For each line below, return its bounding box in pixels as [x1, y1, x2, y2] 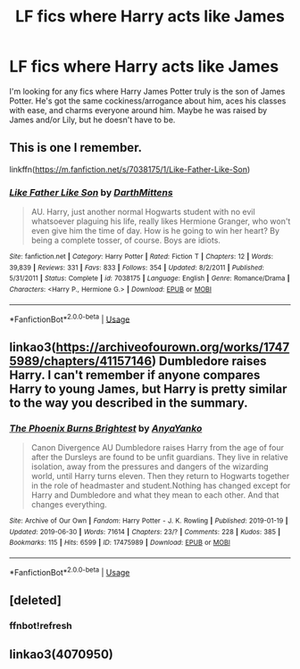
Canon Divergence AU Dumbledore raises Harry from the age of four [30, 442, 284, 453]
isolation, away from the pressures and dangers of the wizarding [30, 461, 270, 472]
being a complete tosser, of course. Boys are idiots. [30, 235, 221, 246]
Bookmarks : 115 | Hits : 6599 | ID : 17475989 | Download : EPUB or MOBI [9, 538, 230, 548]
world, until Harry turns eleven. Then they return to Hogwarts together [30, 471, 290, 482]
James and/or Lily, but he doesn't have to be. [9, 114, 176, 125]
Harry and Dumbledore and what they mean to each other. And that [30, 490, 279, 500]
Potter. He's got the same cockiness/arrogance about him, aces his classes [9, 95, 287, 106]
